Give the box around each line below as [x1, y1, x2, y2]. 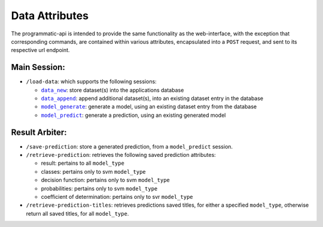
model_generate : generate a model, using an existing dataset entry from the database [41, 103, 257, 110]
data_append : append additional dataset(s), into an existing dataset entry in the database [41, 95, 263, 102]
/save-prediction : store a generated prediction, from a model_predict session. [26, 143, 233, 150]
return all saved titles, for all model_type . [26, 210, 129, 217]
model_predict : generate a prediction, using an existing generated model [41, 111, 226, 119]
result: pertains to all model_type [41, 159, 125, 167]
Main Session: [11, 62, 65, 72]
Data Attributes [11, 9, 89, 22]
